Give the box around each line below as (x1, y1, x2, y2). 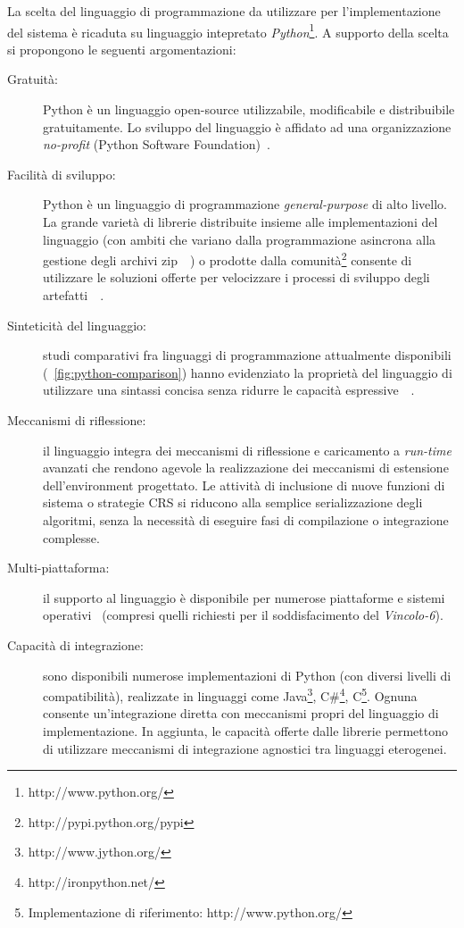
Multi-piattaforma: (7, 558, 110, 577)
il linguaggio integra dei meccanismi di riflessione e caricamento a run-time (43, 440, 452, 459)
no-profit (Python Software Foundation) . (43, 135, 270, 154)
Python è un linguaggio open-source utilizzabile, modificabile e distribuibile (43, 100, 455, 119)
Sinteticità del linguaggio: (7, 315, 146, 334)
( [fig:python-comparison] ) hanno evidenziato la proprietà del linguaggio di (43, 363, 452, 381)
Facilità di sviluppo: (7, 164, 116, 183)
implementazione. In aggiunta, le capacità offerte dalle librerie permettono (43, 721, 448, 740)
